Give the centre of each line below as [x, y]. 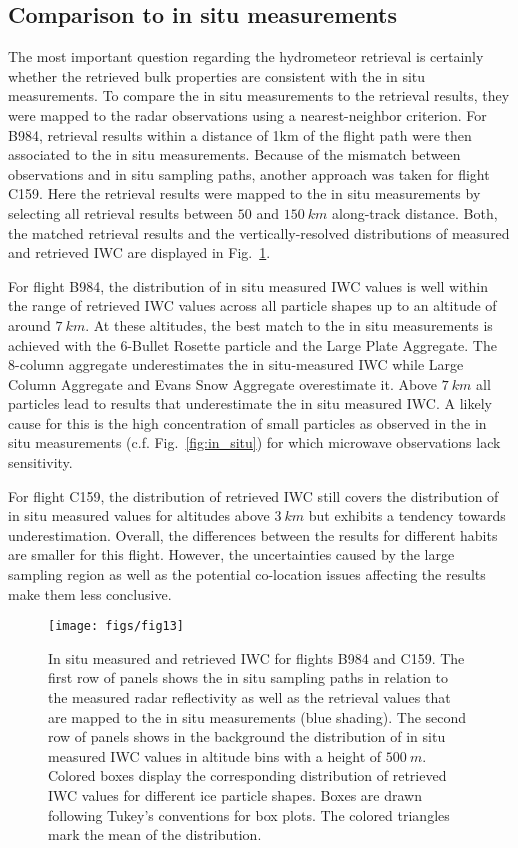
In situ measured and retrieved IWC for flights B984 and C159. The [256, 657]
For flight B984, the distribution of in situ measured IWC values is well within [248, 285]
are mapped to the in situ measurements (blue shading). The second [257, 716]
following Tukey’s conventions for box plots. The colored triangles [249, 814]
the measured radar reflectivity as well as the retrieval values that [249, 697]
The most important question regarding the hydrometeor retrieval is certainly [246, 56]
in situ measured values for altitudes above [139, 515]
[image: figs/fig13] [116, 626]
